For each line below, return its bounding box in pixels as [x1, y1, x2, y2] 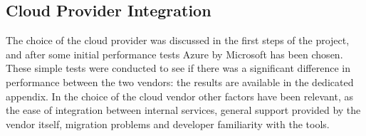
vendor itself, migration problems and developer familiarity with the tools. [6, 116, 330, 131]
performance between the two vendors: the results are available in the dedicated [6, 74, 354, 89]
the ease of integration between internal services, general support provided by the [6, 103, 361, 117]
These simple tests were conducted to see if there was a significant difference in [6, 61, 350, 75]
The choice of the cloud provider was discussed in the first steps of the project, [6, 33, 350, 48]
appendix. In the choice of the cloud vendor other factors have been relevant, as [6, 88, 353, 103]
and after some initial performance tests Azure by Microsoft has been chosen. [6, 46, 343, 61]
